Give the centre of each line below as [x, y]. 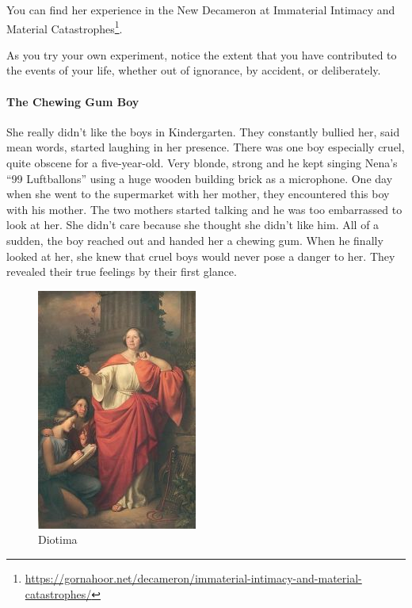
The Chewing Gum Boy [73, 101]
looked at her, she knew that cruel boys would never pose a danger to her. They [201, 256]
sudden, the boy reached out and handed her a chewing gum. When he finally [195, 240]
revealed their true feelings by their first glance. [122, 271]
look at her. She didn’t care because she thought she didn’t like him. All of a [193, 225]
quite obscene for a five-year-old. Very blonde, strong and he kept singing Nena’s [202, 163]
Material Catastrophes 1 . [65, 27]
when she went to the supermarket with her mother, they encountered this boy [198, 194]
